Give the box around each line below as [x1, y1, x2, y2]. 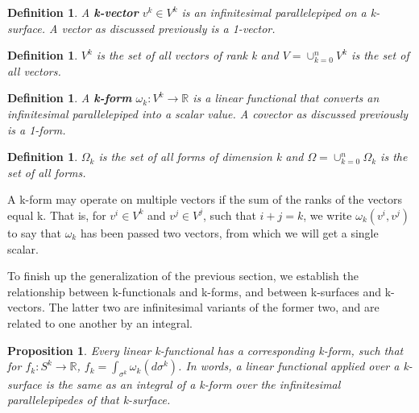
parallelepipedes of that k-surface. [7, 391, 171, 408]
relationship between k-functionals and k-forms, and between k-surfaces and [7, 283, 382, 299]
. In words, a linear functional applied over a [178, 357, 400, 374]
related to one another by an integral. [7, 314, 193, 331]
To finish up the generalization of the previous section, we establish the [7, 267, 359, 284]
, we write [303, 206, 352, 223]
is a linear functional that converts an [193, 89, 380, 106]
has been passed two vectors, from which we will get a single [80, 224, 379, 241]
